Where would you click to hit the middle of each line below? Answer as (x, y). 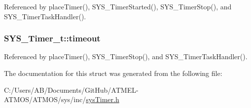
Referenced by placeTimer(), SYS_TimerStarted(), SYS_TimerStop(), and (118, 6)
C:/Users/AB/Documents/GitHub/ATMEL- (71, 90)
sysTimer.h (103, 99)
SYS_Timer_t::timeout (52, 38)
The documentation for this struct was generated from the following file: (113, 73)
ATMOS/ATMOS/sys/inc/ (45, 99)
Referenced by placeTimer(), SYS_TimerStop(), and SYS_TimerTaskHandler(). (126, 56)
